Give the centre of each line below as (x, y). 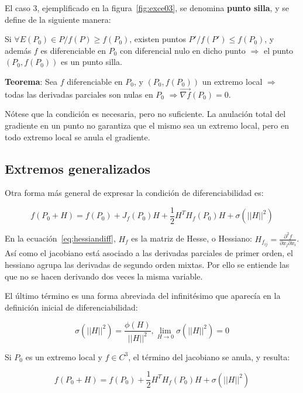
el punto (278, 50)
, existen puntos (158, 39)
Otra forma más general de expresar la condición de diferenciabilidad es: (134, 193)
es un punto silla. (92, 62)
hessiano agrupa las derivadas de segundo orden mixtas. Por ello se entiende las (147, 265)
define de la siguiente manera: (58, 19)
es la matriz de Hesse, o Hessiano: (192, 238)
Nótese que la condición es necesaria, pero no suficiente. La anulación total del (145, 114)
